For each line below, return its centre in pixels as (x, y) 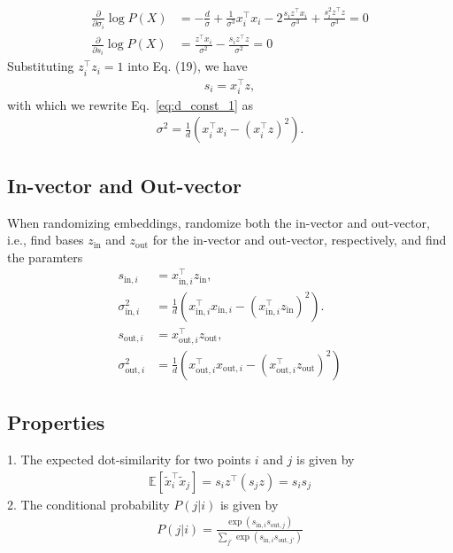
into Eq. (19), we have (188, 66)
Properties (56, 422)
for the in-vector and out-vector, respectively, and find (299, 240)
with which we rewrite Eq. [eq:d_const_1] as (131, 104)
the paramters (45, 257)
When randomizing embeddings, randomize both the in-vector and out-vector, (219, 222)
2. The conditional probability (88, 504)
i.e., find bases (46, 240)
